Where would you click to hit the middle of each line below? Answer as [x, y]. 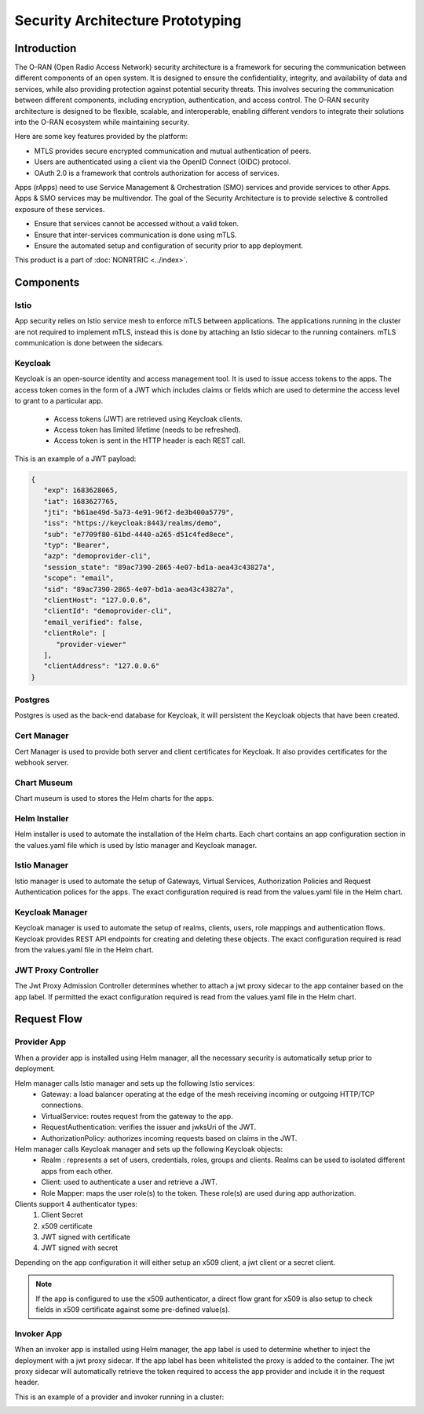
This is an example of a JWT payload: [75, 459]
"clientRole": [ [75, 633]
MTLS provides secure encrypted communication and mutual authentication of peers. [173, 151]
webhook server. [42, 762]
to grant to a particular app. [59, 401]
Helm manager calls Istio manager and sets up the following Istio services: [135, 1083]
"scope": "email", [79, 578]
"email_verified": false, [93, 622]
